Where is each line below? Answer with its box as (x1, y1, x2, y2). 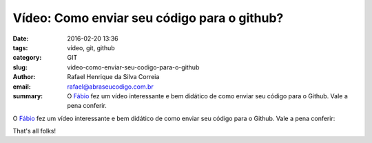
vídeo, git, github (67, 43, 115, 52)
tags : (12, 43, 28, 52)
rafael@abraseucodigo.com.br (67, 82, 154, 91)
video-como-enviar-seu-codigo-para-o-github (67, 63, 200, 71)
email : (12, 82, 31, 91)
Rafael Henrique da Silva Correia (67, 73, 160, 81)
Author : (12, 73, 36, 81)
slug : (12, 63, 28, 71)
